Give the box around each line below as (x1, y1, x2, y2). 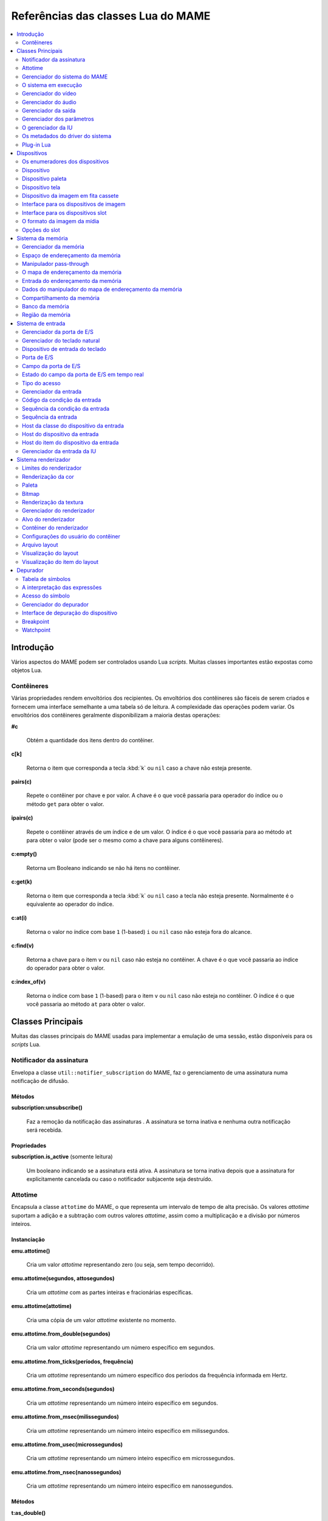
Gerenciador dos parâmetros (22, 116, 94, 123)
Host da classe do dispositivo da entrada (22, 422, 125, 429)
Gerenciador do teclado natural (22, 336, 100, 344)
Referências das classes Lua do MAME (11, 9, 211, 23)
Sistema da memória (16, 234, 68, 242)
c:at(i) (11, 914, 27, 922)
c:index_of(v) (11, 978, 46, 986)
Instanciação (11, 1236, 45, 1244)
